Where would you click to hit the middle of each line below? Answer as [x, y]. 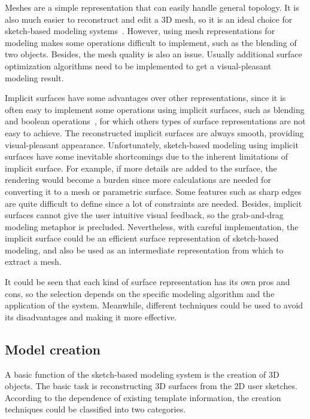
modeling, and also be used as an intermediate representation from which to [144, 250]
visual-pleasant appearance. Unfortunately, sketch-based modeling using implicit [152, 144]
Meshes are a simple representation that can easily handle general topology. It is [152, 7]
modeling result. [34, 77]
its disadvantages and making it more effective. [91, 316]
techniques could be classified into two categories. [95, 409]
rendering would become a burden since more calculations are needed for [138, 180]
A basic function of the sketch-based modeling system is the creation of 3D [142, 374]
